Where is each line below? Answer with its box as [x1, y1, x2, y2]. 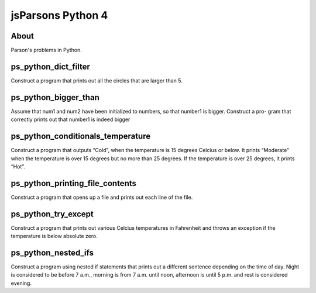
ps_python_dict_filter [11, 61, 91, 71]
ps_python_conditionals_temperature [11, 132, 151, 142]
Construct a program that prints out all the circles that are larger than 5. [11, 77, 183, 84]
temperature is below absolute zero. [11, 233, 98, 240]
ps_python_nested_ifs [11, 247, 94, 257]
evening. [11, 280, 32, 287]
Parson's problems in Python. [11, 47, 82, 54]
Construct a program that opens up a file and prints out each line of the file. [11, 194, 193, 201]
